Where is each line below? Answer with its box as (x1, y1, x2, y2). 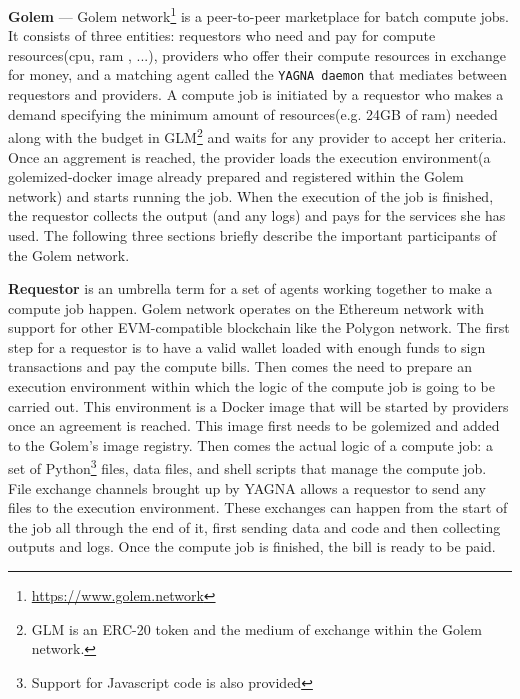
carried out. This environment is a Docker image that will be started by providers (8, 395, 509, 416)
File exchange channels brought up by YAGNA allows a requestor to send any (8, 477, 486, 498)
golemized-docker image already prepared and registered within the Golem (8, 166, 464, 187)
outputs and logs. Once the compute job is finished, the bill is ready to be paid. (8, 536, 496, 557)
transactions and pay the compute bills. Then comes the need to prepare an (8, 356, 472, 377)
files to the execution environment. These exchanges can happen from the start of (8, 497, 508, 518)
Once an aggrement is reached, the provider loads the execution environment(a (8, 146, 491, 167)
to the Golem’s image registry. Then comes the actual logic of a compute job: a (8, 434, 493, 455)
